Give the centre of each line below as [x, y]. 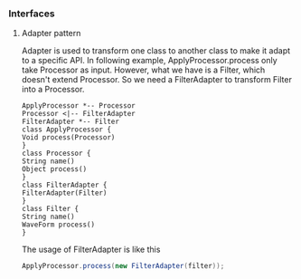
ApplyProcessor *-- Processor [79, 106]
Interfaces [32, 14]
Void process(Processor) [68, 138]
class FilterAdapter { [64, 185]
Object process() [54, 169]
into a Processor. [53, 90]
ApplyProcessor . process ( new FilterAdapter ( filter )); [123, 266]
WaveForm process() [58, 225]
